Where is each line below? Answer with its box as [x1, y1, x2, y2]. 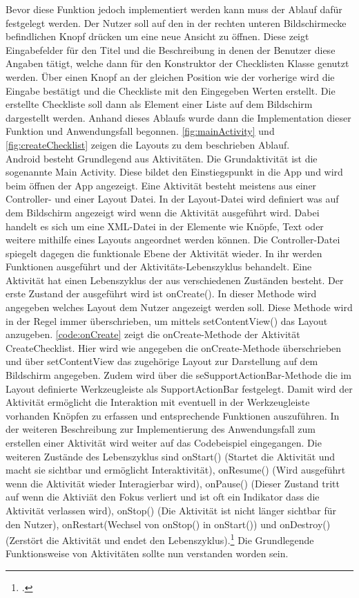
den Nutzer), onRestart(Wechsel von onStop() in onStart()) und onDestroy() [6, 516, 331, 531]
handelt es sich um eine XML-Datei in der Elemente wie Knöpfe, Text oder [6, 218, 324, 233]
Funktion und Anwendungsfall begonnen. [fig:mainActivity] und [6, 124, 275, 138]
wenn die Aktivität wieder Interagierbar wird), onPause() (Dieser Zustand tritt [6, 476, 340, 490]
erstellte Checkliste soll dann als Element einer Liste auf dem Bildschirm [6, 97, 313, 111]
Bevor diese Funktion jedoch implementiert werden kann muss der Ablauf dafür [6, 2, 342, 16]
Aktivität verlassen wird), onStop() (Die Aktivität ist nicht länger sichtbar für [6, 503, 337, 517]
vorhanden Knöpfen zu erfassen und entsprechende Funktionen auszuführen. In [6, 408, 340, 422]
